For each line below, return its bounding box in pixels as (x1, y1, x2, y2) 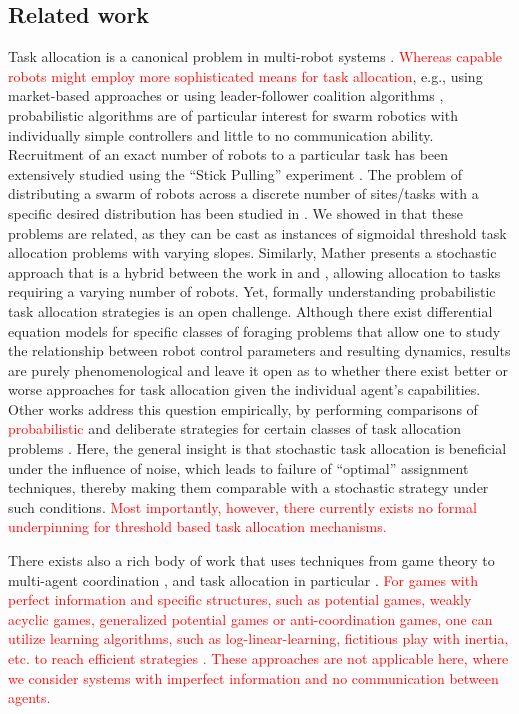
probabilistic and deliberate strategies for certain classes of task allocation (8, 418, 462, 439)
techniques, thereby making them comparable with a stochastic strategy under (8, 477, 489, 498)
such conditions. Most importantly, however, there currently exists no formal (8, 496, 477, 517)
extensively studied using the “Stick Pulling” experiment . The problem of (8, 163, 462, 184)
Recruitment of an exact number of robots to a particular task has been (8, 144, 449, 165)
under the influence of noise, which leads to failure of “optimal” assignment (8, 457, 469, 478)
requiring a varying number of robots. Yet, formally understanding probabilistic (8, 281, 496, 302)
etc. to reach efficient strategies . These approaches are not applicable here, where (8, 648, 509, 669)
